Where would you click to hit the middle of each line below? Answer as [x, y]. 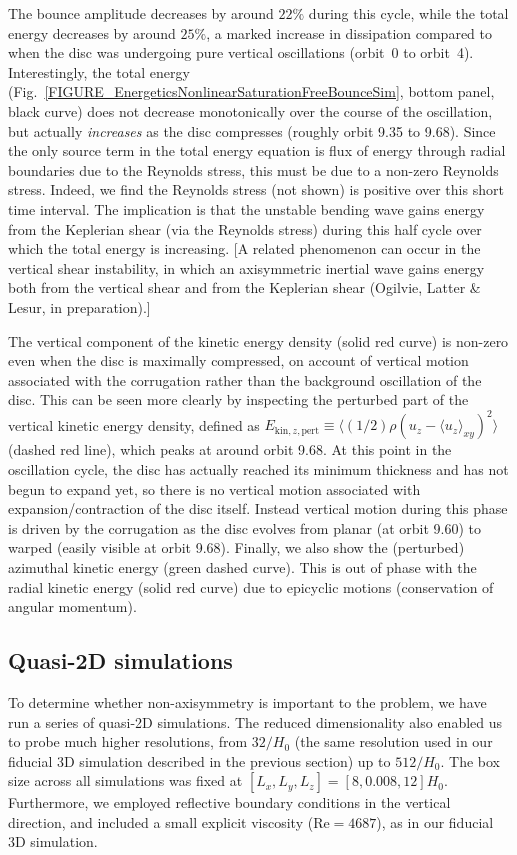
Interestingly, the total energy [99, 71]
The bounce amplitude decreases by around [141, 13]
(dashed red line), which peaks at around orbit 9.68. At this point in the [230, 449]
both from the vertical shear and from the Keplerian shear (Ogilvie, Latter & [244, 287]
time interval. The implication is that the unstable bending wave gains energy [246, 208]
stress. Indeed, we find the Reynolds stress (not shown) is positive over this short [256, 189]
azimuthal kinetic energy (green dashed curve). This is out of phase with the [242, 566]
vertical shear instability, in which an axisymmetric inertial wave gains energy [246, 267]
